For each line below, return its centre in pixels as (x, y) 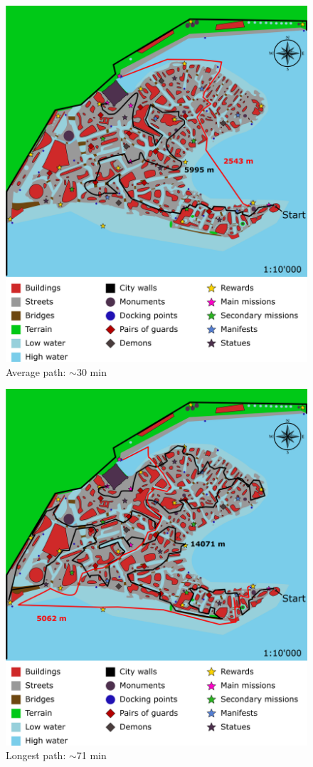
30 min (91, 371)
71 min (91, 755)
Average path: (36, 371)
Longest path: (36, 755)
